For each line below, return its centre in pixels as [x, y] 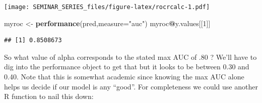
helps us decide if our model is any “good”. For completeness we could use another [131, 86]
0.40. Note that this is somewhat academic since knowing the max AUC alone [124, 77]
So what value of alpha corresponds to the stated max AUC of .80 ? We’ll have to [130, 57]
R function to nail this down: [49, 96]
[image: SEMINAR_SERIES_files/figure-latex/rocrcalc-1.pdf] [107, 7]
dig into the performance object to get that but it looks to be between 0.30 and [127, 67]
